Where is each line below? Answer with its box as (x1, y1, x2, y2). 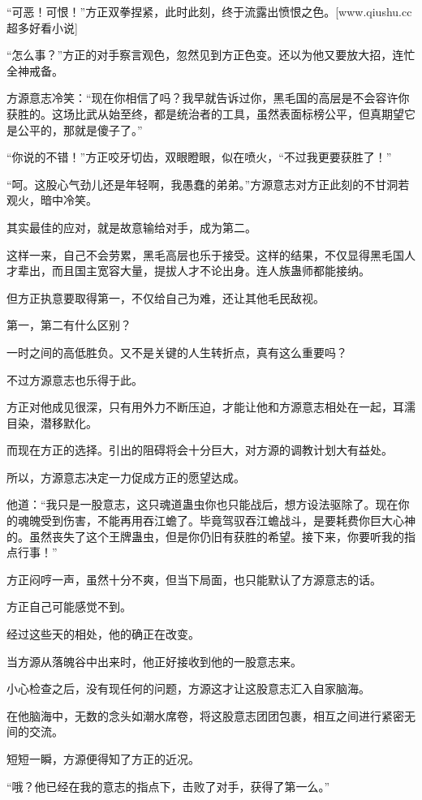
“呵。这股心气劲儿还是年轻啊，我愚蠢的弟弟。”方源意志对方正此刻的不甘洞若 (6, 175, 410, 192)
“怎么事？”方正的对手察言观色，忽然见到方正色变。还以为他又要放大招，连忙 (6, 46, 416, 63)
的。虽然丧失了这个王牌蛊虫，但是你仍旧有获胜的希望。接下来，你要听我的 (6, 527, 404, 544)
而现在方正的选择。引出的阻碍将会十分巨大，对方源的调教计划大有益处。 (6, 441, 393, 458)
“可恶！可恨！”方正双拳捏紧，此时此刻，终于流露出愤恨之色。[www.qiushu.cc (6, 3, 412, 19)
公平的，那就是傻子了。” (17, 121, 143, 138)
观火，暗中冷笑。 (6, 191, 97, 209)
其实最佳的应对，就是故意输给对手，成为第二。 (6, 218, 256, 235)
